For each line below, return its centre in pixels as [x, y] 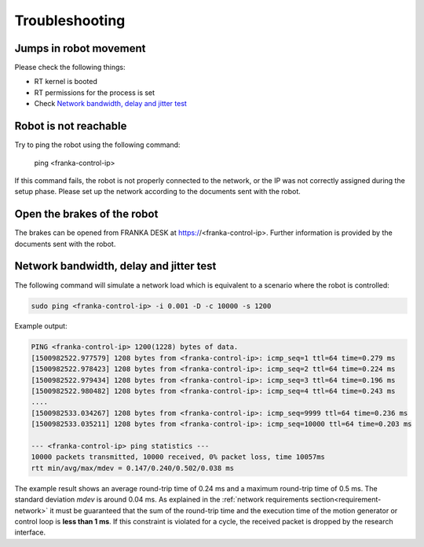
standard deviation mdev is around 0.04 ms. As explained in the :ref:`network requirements [162, 500]
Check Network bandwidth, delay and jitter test [111, 104]
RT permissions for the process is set [95, 92]
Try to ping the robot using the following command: [97, 145]
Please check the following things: [70, 68]
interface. [30, 532]
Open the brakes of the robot [86, 214]
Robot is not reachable [71, 126]
